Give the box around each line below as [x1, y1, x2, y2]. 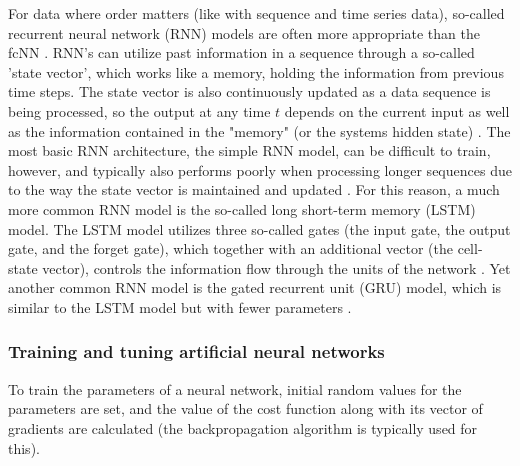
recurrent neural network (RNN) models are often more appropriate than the [8, 22, 480, 43]
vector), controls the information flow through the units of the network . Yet [42, 257, 511, 278]
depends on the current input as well [284, 100, 510, 121]
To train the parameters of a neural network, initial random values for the [8, 378, 462, 399]
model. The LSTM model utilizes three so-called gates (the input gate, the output [8, 218, 511, 239]
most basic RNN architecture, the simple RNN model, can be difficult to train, [8, 140, 491, 161]
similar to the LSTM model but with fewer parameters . [8, 296, 352, 317]
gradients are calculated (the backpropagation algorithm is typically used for [8, 417, 478, 438]
